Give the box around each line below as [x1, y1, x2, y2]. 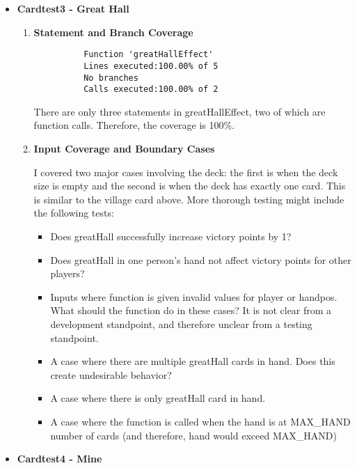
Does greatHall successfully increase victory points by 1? [50, 228, 292, 243]
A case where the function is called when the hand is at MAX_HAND [50, 414, 351, 428]
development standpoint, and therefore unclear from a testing [50, 316, 312, 331]
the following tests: [33, 205, 114, 220]
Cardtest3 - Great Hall [17, 1, 129, 15]
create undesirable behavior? [50, 367, 172, 382]
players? [50, 266, 85, 281]
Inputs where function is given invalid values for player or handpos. [50, 289, 338, 304]
